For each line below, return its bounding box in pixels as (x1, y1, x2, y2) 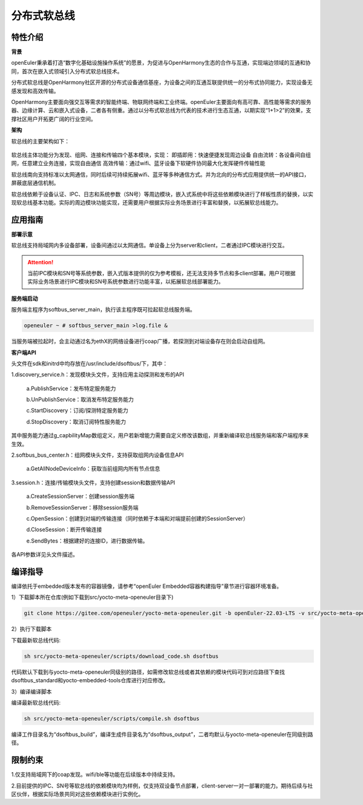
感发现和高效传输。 (11, 87, 59, 94)
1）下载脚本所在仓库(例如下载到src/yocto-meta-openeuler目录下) (11, 593, 174, 601)
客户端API (11, 348, 36, 356)
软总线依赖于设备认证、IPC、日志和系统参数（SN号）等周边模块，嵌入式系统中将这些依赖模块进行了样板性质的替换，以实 (11, 191, 314, 198)
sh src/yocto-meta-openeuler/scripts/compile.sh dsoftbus (24, 715, 200, 722)
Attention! (27, 258, 54, 266)
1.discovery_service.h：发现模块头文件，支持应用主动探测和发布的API (11, 371, 185, 378)
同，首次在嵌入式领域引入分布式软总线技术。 (11, 67, 123, 75)
